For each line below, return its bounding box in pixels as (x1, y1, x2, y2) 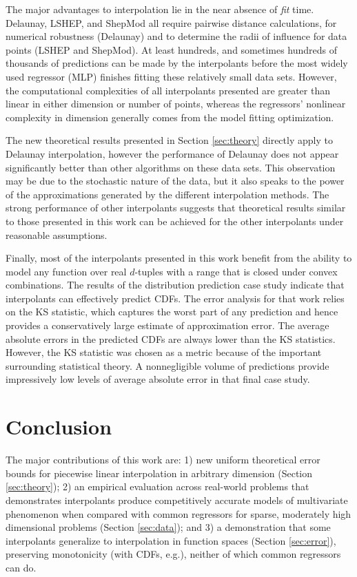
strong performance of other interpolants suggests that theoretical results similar (6, 200, 346, 215)
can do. (6, 560, 37, 574)
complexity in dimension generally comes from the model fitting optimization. (6, 109, 334, 124)
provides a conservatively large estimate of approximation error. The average (6, 318, 329, 333)
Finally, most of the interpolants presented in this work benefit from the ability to (6, 251, 352, 265)
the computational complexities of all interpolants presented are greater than (6, 83, 330, 97)
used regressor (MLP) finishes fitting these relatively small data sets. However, (6, 69, 337, 83)
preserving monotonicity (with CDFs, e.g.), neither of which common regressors (6, 547, 341, 561)
